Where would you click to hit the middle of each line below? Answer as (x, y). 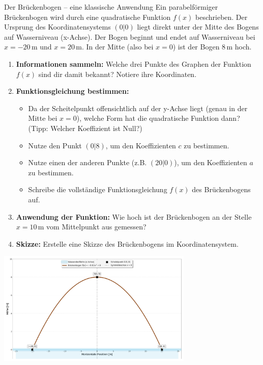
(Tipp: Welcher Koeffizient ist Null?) (85, 128)
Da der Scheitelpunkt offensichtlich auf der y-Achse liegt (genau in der (138, 108)
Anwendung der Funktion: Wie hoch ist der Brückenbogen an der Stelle (134, 216)
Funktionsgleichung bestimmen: (72, 91)
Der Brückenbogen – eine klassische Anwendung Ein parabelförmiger (111, 7)
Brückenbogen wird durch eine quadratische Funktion (87, 17)
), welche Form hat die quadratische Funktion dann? (158, 118)
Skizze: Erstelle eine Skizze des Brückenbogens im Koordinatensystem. (127, 243)
